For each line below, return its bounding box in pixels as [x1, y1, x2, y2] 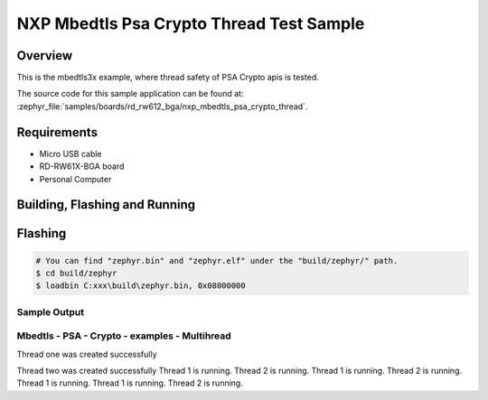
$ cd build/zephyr [35, 267, 117, 278]
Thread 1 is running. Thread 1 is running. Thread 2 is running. [16, 377, 243, 388]
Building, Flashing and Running [16, 197, 196, 212]
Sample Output [16, 305, 85, 318]
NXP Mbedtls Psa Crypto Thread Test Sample [16, 14, 365, 33]
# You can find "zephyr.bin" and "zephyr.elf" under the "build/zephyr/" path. [35, 256, 399, 265]
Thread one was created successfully [16, 349, 157, 359]
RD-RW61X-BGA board [39, 161, 125, 172]
